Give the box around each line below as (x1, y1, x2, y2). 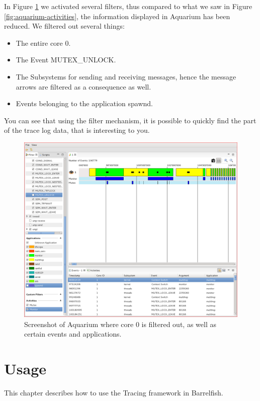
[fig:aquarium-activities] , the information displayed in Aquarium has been (4, 11, 230, 21)
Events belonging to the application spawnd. (16, 98, 153, 109)
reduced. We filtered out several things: (4, 21, 125, 31)
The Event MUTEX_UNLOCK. (16, 54, 116, 65)
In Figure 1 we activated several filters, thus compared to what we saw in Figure (4, 1, 252, 11)
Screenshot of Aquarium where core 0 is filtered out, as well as (24, 318, 216, 329)
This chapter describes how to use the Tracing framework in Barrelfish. (4, 387, 223, 397)
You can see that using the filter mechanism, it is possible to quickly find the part (4, 115, 256, 125)
